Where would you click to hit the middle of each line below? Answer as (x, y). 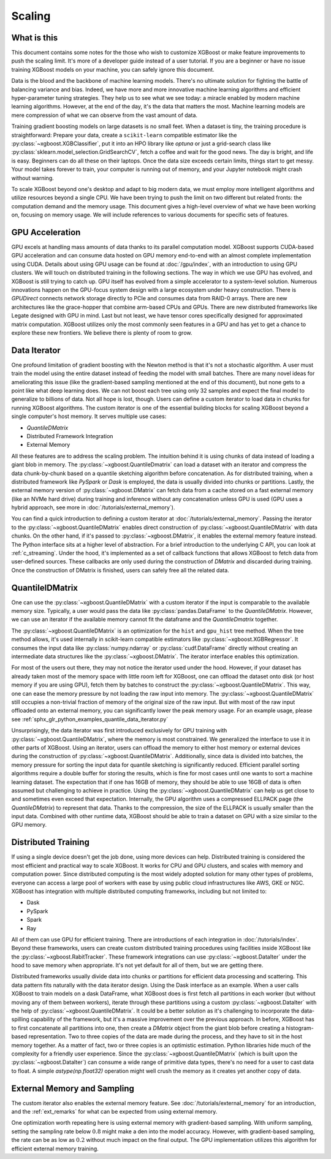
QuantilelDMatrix (45, 587)
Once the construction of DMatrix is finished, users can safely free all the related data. (120, 570)
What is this (35, 38)
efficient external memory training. (55, 1149)
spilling (21, 1019)
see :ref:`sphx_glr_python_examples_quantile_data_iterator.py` (90, 719)
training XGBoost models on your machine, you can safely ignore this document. (113, 69)
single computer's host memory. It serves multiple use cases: (89, 416)
